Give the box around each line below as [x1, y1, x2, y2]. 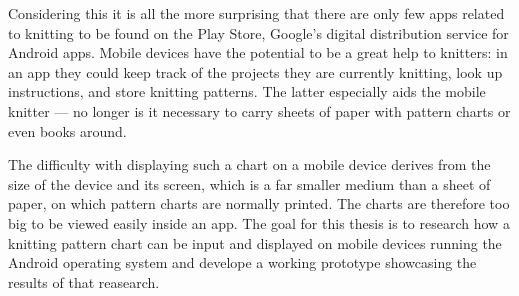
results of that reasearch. [8, 271, 160, 292]
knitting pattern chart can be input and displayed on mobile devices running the [8, 232, 502, 253]
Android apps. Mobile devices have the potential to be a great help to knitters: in [8, 42, 508, 63]
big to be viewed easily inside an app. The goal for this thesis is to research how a [8, 212, 510, 233]
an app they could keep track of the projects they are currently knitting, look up [8, 61, 503, 82]
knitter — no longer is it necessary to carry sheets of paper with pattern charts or [8, 100, 511, 121]
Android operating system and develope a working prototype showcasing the [8, 252, 477, 273]
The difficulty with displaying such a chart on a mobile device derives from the [8, 154, 491, 175]
